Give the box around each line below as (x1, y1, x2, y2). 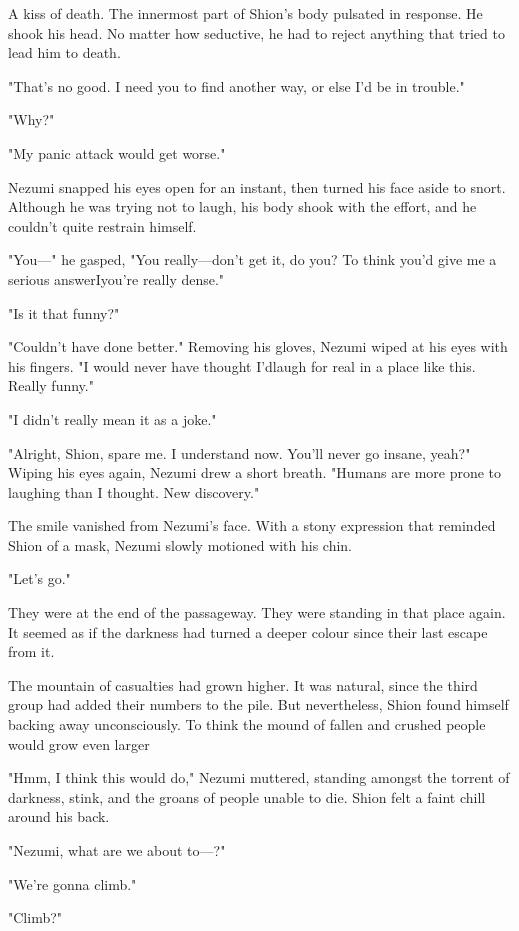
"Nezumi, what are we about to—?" (8, 840, 226, 860)
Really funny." (8, 375, 94, 396)
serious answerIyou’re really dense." (8, 268, 225, 289)
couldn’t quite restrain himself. (8, 215, 197, 236)
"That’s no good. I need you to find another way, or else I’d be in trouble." (8, 75, 465, 96)
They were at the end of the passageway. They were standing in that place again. (8, 602, 506, 623)
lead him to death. (8, 42, 121, 63)
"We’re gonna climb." (8, 873, 137, 894)
